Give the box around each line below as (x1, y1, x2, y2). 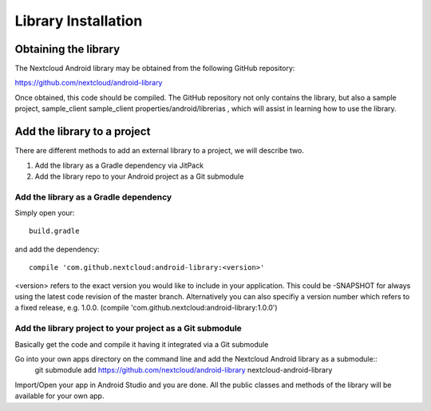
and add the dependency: (14, 244, 100, 254)
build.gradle (29, 227, 80, 235)
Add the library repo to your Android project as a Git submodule (34, 172, 244, 181)
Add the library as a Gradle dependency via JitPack (34, 160, 204, 170)
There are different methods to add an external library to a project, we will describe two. (14, 146, 305, 156)
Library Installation (14, 12, 143, 30)
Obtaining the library (14, 42, 121, 56)
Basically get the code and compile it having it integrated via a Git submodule (14, 339, 269, 349)
